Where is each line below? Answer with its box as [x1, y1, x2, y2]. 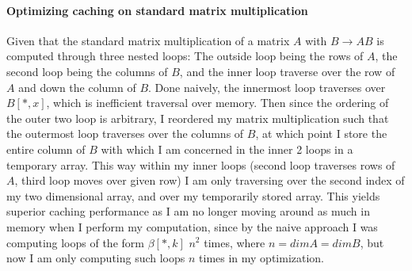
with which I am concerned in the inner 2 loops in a [101, 140, 353, 157]
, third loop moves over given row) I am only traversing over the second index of [14, 172, 405, 189]
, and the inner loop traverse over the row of [179, 63, 395, 79]
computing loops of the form [6, 234, 144, 250]
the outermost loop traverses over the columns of [6, 125, 244, 142]
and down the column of [18, 78, 136, 95]
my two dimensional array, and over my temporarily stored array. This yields [6, 187, 380, 204]
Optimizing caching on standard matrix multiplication [6, 2, 308, 18]
